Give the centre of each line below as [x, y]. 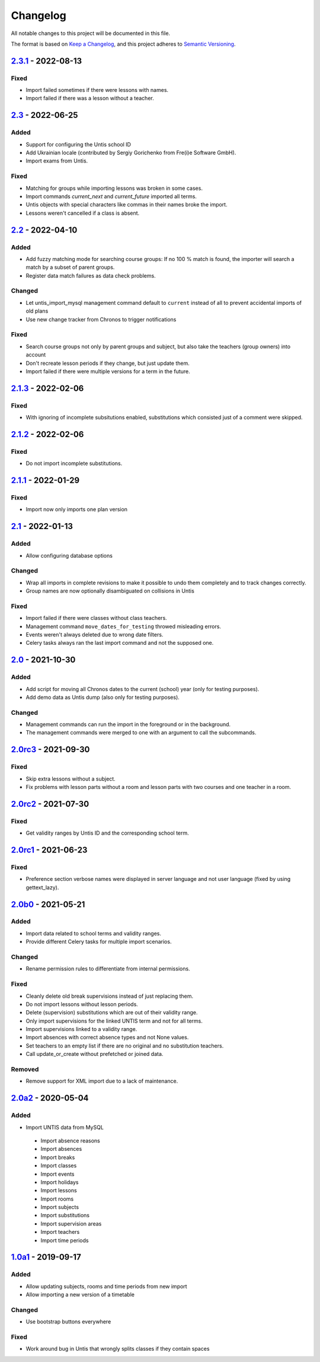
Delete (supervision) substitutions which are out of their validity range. [112, 1013]
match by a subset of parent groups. [70, 268]
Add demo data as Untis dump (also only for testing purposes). [103, 697]
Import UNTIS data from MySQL [65, 1127]
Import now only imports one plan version [76, 510]
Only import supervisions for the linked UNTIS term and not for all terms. [114, 1021]
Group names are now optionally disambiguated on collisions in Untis [110, 591]
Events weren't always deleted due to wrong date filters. [95, 634]
